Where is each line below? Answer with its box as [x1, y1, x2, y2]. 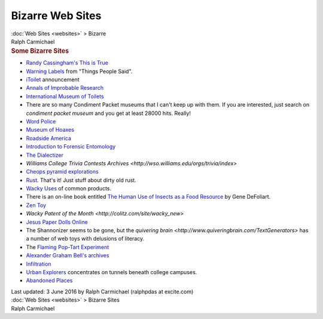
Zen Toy [26, 201, 47, 209]
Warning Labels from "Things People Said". [26, 68, 133, 75]
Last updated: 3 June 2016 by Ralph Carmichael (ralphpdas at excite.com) [11, 288, 194, 295]
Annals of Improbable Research [26, 84, 104, 92]
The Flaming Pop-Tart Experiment [26, 243, 109, 251]
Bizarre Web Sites [11, 9, 102, 22]
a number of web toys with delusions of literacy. [26, 235, 145, 242]
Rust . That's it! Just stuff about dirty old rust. [26, 177, 137, 184]
